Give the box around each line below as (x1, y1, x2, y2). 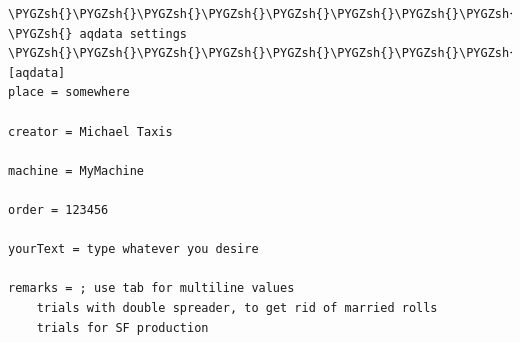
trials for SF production (36, 320, 209, 335)
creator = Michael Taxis (8, 124, 173, 139)
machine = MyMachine (8, 163, 145, 178)
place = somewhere (8, 85, 130, 100)
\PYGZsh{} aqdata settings (8, 26, 187, 41)
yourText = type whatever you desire (8, 242, 259, 257)
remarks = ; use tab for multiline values (8, 281, 295, 296)
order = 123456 (8, 202, 109, 217)
